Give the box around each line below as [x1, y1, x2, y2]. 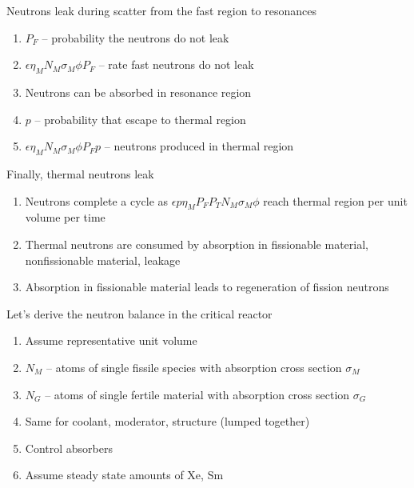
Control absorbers [25, 439, 113, 456]
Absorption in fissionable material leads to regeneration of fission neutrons [25, 278, 389, 295]
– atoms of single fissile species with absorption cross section [46, 358, 342, 375]
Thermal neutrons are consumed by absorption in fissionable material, [25, 235, 368, 252]
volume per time [25, 209, 105, 226]
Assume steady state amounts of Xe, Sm [25, 466, 224, 483]
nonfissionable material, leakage [25, 251, 181, 268]
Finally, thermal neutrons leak [6, 165, 154, 182]
